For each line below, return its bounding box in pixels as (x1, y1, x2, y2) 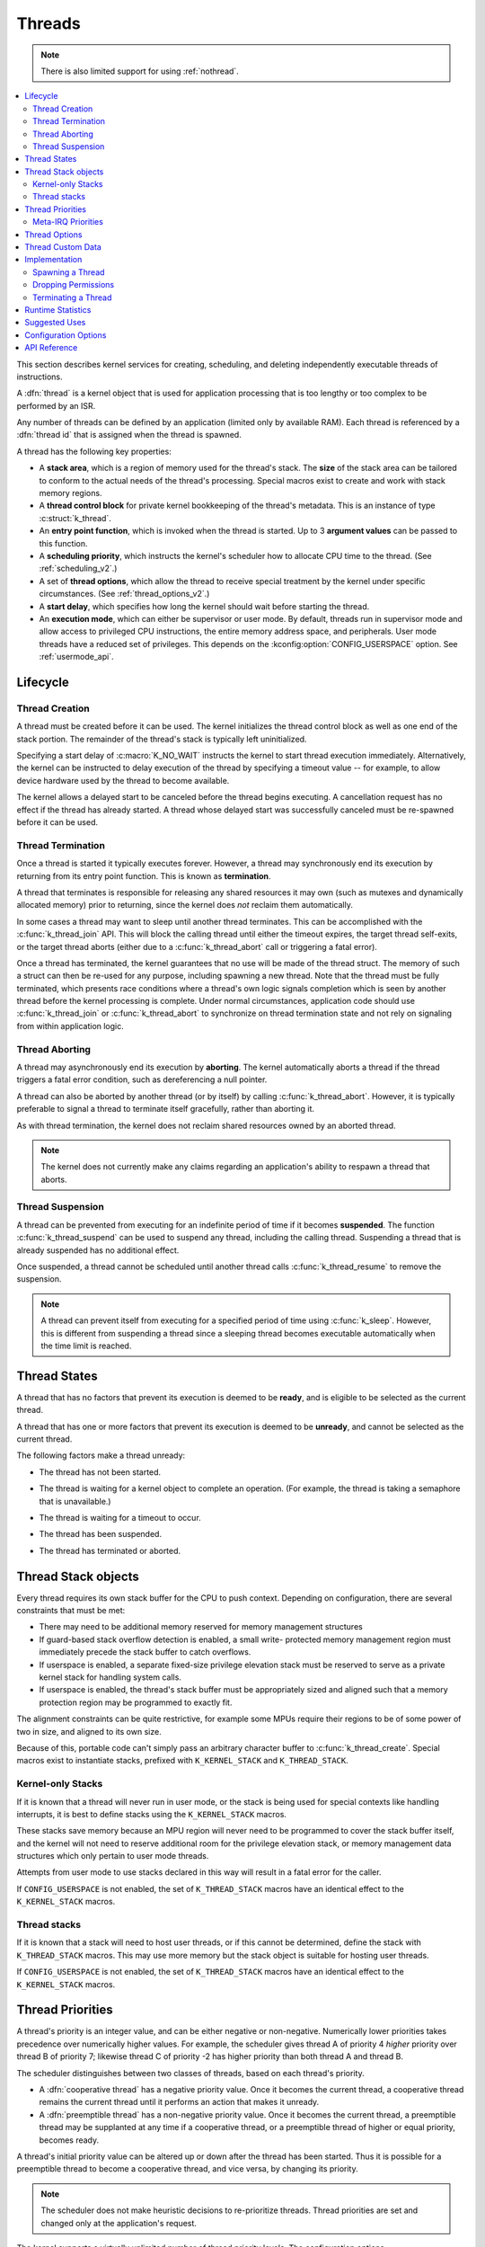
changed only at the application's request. (40, 2217, 198, 2228)
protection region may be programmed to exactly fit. (39, 1697, 233, 1708)
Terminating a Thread (32, 292, 112, 303)
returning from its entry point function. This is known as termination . (16, 870, 271, 881)
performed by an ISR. (16, 400, 96, 411)
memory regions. (39, 488, 102, 499)
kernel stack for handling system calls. (39, 1672, 181, 1683)
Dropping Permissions (32, 280, 115, 290)
